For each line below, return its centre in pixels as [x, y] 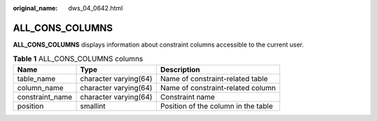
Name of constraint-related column [218, 88]
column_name [40, 88]
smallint [93, 106]
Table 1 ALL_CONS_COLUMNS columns [78, 59]
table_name [36, 79]
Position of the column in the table [216, 106]
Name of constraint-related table [214, 79]
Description [180, 70]
